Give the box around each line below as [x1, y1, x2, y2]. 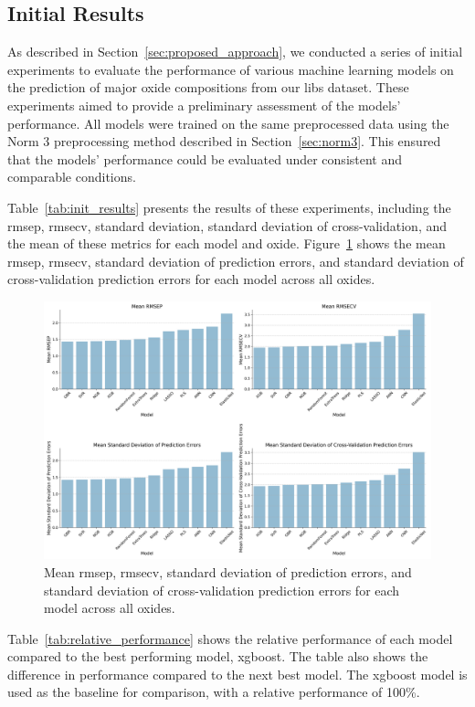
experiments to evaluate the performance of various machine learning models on [7, 59, 454, 79]
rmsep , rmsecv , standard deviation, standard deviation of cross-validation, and [7, 216, 448, 235]
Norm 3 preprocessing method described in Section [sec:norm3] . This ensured [7, 132, 441, 151]
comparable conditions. [7, 167, 136, 186]
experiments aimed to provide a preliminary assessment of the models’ [7, 95, 401, 114]
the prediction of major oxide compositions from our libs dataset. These [7, 78, 409, 97]
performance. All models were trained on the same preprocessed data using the [7, 113, 449, 132]
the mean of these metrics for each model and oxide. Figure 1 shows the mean [7, 234, 446, 253]
